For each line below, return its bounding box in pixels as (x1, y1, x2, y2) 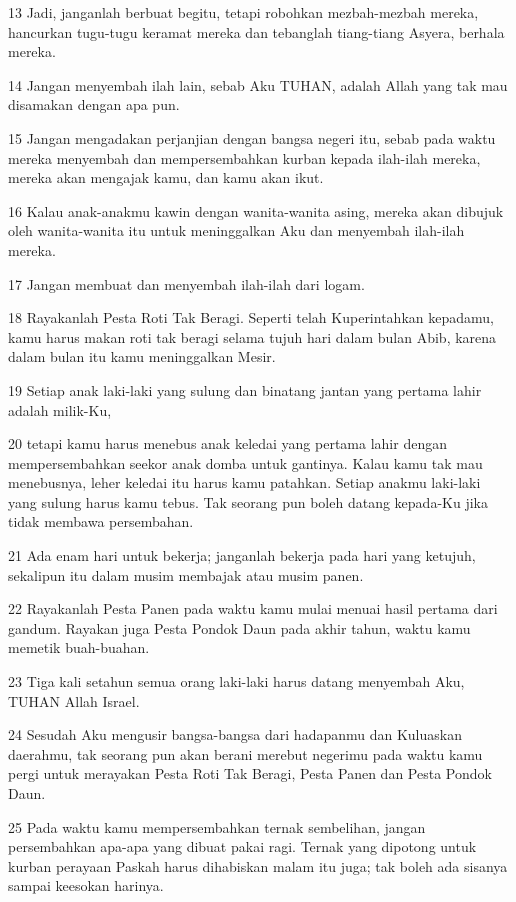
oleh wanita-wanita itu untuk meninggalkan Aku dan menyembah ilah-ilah (8, 220, 465, 241)
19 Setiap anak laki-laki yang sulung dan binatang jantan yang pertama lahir (8, 379, 482, 400)
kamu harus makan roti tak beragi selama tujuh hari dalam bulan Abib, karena (8, 326, 497, 347)
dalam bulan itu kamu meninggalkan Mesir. (8, 346, 276, 367)
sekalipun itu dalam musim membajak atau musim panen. (8, 564, 364, 585)
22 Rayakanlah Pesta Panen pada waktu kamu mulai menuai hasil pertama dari (8, 598, 498, 619)
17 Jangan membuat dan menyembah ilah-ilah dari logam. (8, 273, 365, 294)
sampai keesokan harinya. (8, 875, 164, 896)
